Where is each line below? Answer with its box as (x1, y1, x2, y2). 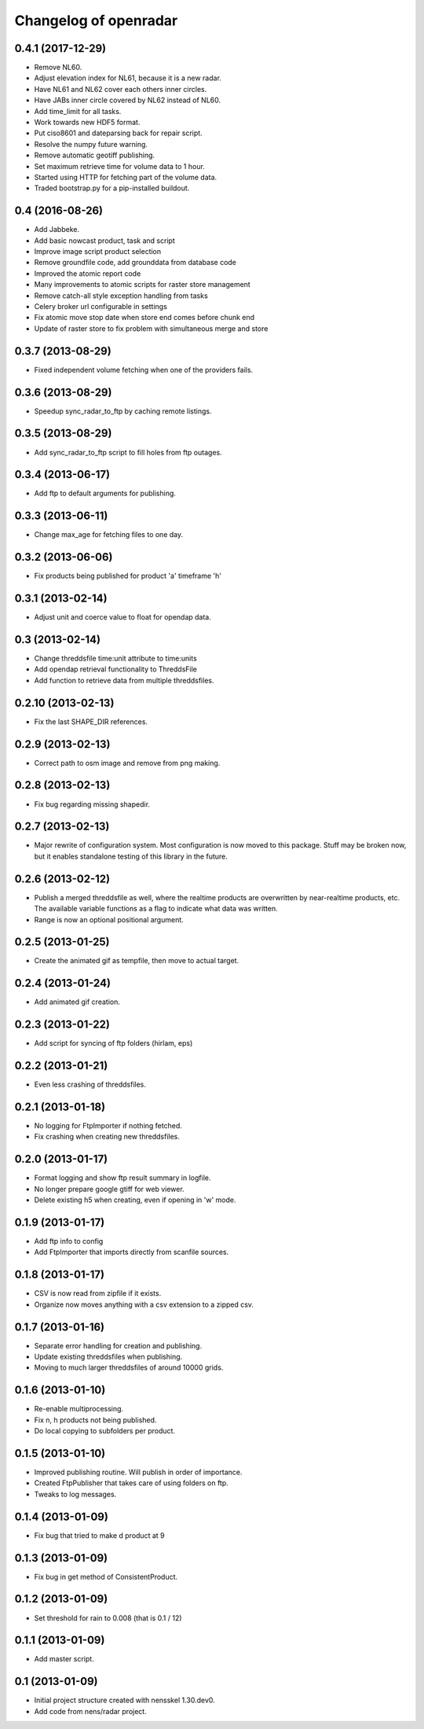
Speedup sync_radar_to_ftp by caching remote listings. (34, 406, 212, 416)
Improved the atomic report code (34, 268, 141, 278)
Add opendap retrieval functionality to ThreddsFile (34, 664, 198, 674)
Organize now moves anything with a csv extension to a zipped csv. (34, 1300, 254, 1309)
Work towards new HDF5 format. (34, 118, 141, 127)
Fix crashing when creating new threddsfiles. (34, 1132, 181, 1142)
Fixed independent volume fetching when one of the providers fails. (34, 365, 254, 374)
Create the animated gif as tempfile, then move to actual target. (34, 956, 239, 966)
